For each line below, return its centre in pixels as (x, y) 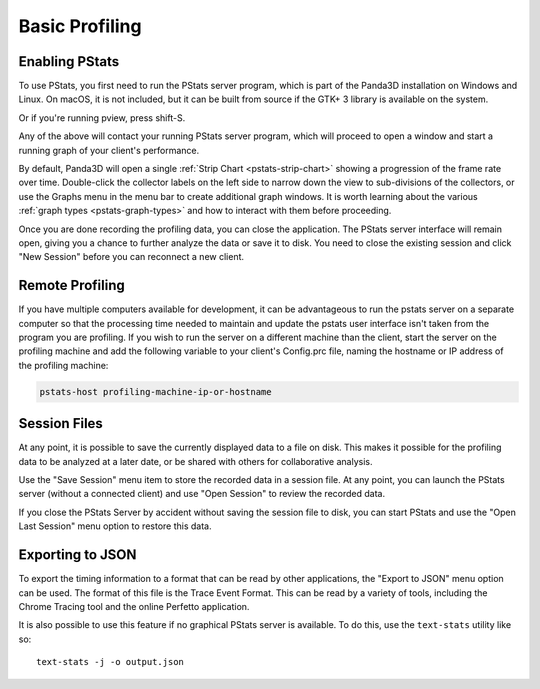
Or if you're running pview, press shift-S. (102, 117)
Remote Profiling (71, 285)
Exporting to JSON (77, 555)
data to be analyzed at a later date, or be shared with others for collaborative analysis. (195, 461)
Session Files (61, 423)
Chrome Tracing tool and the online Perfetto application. (134, 606)
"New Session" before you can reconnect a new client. (131, 257)
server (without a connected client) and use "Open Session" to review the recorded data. (201, 494)
